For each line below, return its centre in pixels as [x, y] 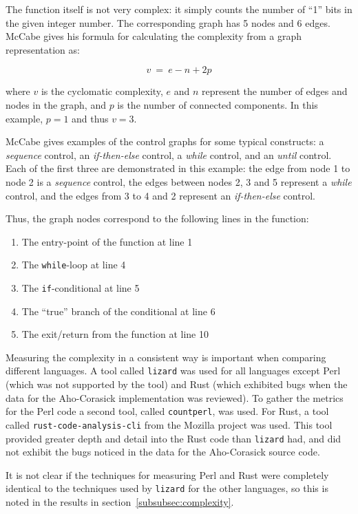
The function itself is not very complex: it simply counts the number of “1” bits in [179, 9]
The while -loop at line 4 [74, 265]
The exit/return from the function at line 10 [115, 334]
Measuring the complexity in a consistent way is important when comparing [166, 357]
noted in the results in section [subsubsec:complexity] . [120, 502]
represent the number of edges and [275, 91]
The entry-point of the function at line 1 [107, 241]
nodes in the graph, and [56, 104]
